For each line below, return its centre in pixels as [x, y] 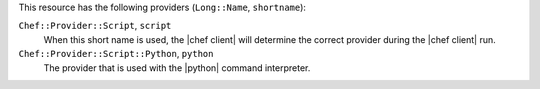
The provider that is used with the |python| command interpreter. [177, 67]
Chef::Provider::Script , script [95, 26]
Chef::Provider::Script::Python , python [116, 54]
